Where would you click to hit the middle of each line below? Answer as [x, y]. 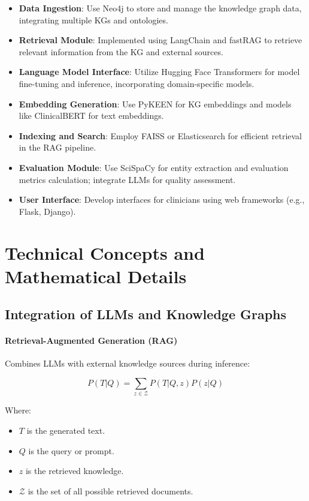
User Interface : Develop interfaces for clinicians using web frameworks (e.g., [162, 199]
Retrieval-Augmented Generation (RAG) [91, 340]
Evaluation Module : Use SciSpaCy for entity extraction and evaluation [154, 167]
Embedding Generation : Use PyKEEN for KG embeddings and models [155, 103]
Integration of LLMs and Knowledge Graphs [146, 314]
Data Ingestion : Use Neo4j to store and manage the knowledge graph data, [160, 8]
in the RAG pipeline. [57, 147]
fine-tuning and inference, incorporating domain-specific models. [137, 83]
